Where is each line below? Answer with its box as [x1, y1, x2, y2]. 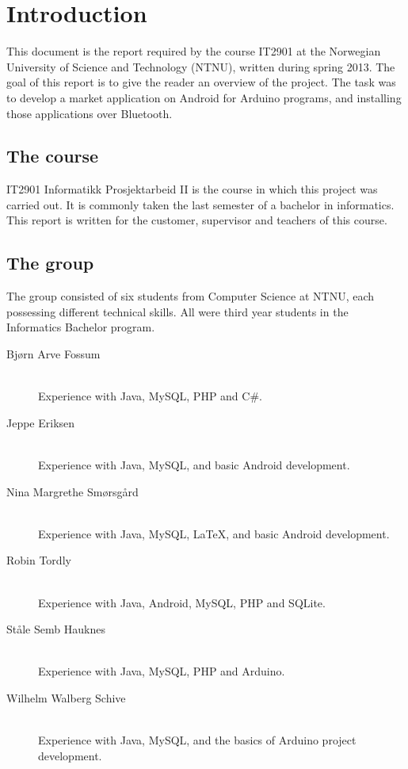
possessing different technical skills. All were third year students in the [6, 303, 349, 319]
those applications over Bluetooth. [6, 105, 173, 121]
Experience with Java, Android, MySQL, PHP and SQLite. [38, 594, 326, 610]
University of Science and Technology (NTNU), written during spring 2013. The [6, 58, 395, 75]
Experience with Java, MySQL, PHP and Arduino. [38, 663, 285, 679]
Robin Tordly [6, 552, 71, 568]
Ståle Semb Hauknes [6, 621, 105, 637]
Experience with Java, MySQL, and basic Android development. [38, 457, 350, 473]
